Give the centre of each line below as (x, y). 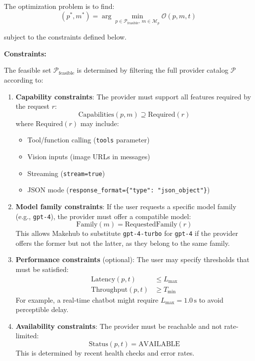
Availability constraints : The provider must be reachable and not (119, 326)
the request (32, 106)
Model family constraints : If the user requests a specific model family (126, 206)
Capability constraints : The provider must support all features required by (133, 96)
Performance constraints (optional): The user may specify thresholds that (132, 259)
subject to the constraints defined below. (65, 37)
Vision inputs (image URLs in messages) (89, 157)
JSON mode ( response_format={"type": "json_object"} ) (119, 190)
